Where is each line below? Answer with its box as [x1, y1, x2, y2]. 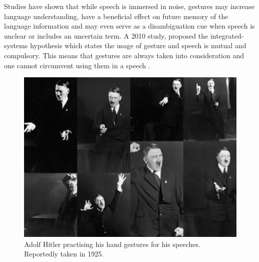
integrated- [210, 30, 244, 41]
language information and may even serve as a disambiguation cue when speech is [4, 21, 255, 31]
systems [4, 40, 28, 51]
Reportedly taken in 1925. [24, 248, 104, 259]
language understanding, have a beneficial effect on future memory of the [4, 11, 228, 21]
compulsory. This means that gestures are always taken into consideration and [4, 50, 244, 60]
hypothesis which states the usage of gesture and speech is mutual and [30, 40, 246, 51]
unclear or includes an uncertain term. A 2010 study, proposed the [4, 30, 208, 41]
